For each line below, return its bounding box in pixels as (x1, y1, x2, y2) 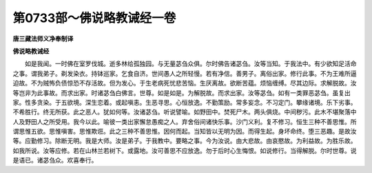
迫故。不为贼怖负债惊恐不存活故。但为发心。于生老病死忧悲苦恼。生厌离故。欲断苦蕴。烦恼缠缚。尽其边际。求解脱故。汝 (12, 79, 357, 88)
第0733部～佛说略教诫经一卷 (12, 10, 176, 26)
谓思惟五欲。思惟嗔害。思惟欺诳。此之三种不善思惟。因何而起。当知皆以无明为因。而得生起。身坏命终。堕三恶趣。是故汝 (12, 128, 357, 136)
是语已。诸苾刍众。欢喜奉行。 (12, 156, 98, 165)
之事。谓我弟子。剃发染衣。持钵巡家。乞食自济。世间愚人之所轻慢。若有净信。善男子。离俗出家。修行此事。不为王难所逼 (12, 69, 357, 77)
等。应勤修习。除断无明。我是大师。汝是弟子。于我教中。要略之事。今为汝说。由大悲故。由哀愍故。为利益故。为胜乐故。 (12, 136, 357, 145)
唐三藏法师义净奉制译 (12, 34, 74, 43)
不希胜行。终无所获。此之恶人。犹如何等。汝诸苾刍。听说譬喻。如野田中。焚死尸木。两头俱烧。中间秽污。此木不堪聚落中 (12, 108, 357, 116)
